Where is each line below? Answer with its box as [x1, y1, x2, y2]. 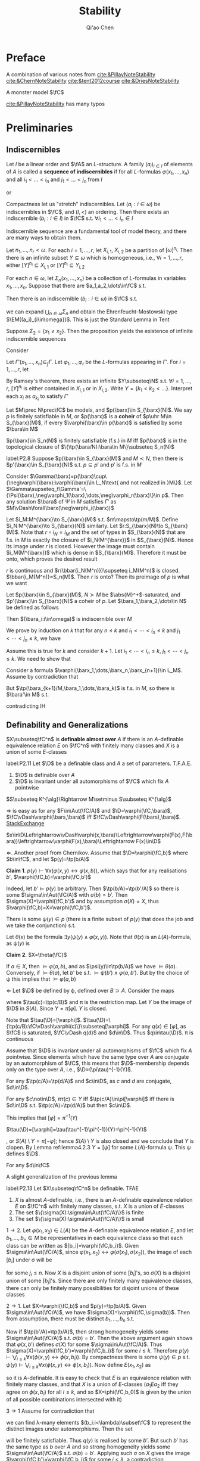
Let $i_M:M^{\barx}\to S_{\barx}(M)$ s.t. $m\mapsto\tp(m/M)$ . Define [6, 515, 179, 523]
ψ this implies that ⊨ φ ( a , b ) [6, 975, 76, 983]
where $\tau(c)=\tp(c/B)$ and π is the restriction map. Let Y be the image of [6, 998, 192, 1005]
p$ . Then [161, 492, 184, 499]
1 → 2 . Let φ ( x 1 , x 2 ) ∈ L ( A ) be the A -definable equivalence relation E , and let [6, 1226, 193, 1235]
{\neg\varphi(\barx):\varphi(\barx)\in [6, 478, 95, 486]
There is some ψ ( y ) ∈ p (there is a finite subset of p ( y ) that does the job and [6, 915, 194, 922]
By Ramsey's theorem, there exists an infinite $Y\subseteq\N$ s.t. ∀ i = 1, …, [6, 377, 192, 385]
